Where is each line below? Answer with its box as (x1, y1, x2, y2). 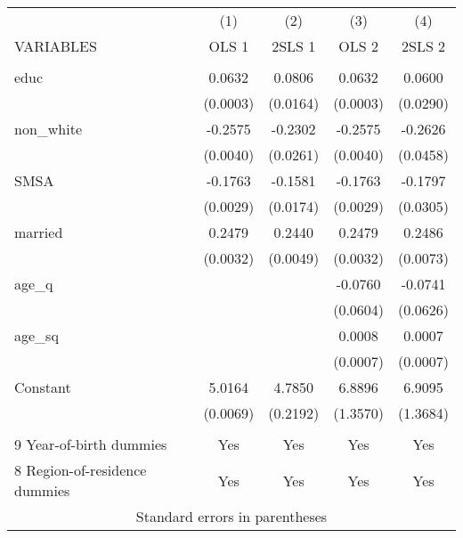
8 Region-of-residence (14, 460, 147, 480)
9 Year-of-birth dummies (14, 434, 167, 454)
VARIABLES (14, 36, 97, 56)
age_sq (14, 325, 59, 346)
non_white (14, 118, 83, 139)
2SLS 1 (272, 36, 316, 56)
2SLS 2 (401, 36, 446, 56)
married (14, 222, 63, 242)
